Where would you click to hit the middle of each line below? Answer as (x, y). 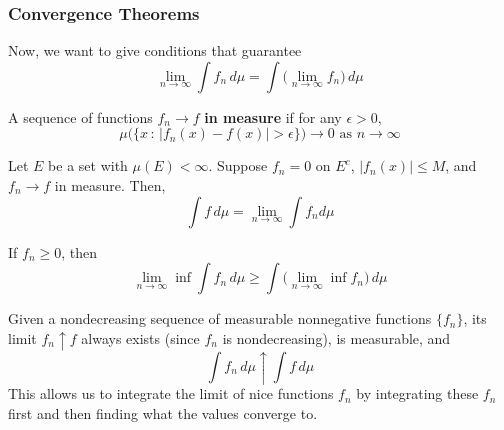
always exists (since (140, 337)
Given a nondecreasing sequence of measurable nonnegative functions (220, 318)
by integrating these (417, 393)
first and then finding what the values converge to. (163, 413)
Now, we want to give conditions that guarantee (155, 50)
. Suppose (238, 165)
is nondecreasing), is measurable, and (336, 337)
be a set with (88, 165)
